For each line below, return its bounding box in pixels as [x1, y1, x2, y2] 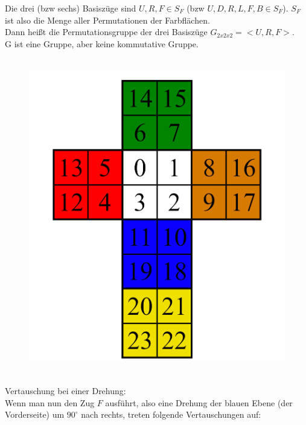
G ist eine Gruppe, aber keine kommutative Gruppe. [5, 37, 199, 50]
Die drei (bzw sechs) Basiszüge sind [5, 2, 136, 14]
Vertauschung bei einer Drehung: [5, 384, 126, 397]
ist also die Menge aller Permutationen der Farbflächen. [5, 13, 210, 26]
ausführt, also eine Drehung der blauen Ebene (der [105, 396, 293, 409]
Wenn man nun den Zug [5, 396, 95, 409]
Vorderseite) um [5, 408, 65, 421]
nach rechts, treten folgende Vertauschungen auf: [81, 408, 261, 421]
